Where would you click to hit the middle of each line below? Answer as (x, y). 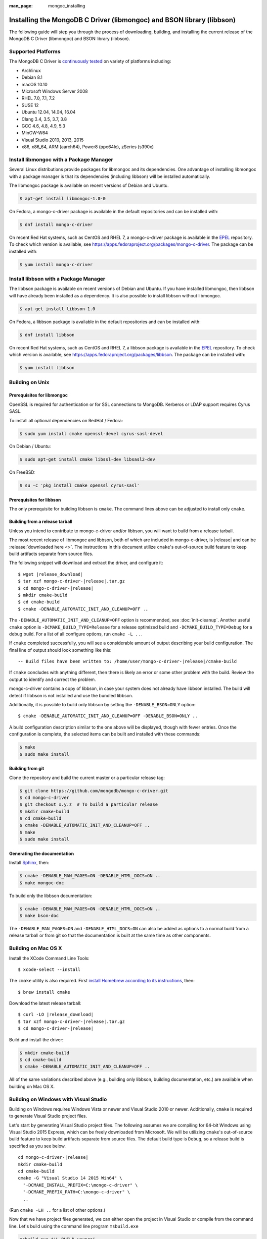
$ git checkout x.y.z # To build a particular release (89, 805)
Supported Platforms (35, 52)
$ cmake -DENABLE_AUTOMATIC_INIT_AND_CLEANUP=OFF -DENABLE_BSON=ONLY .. (108, 716)
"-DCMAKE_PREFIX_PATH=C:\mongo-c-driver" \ (77, 1192)
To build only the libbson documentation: (51, 896)
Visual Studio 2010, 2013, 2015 (53, 140)
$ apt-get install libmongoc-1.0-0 (63, 199)
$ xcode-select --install (49, 969)
